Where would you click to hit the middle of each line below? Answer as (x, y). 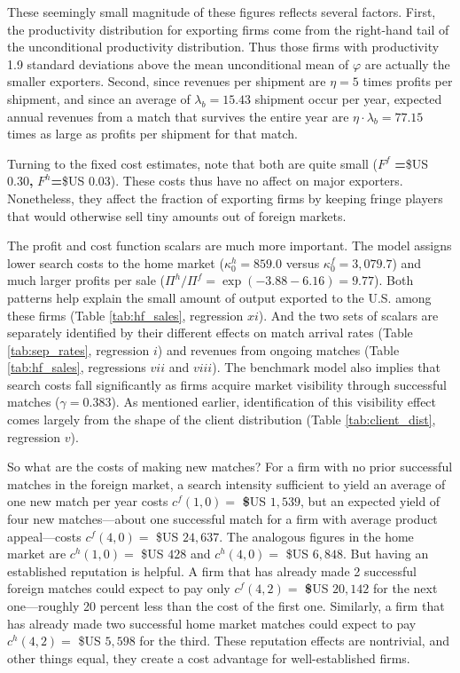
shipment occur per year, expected (348, 98)
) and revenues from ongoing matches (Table (278, 349)
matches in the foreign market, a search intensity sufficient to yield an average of (226, 483)
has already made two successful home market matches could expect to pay (212, 623)
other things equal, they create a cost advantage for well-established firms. (209, 657)
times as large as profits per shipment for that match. (152, 134)
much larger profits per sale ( (86, 280)
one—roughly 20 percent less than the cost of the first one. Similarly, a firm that (226, 606)
